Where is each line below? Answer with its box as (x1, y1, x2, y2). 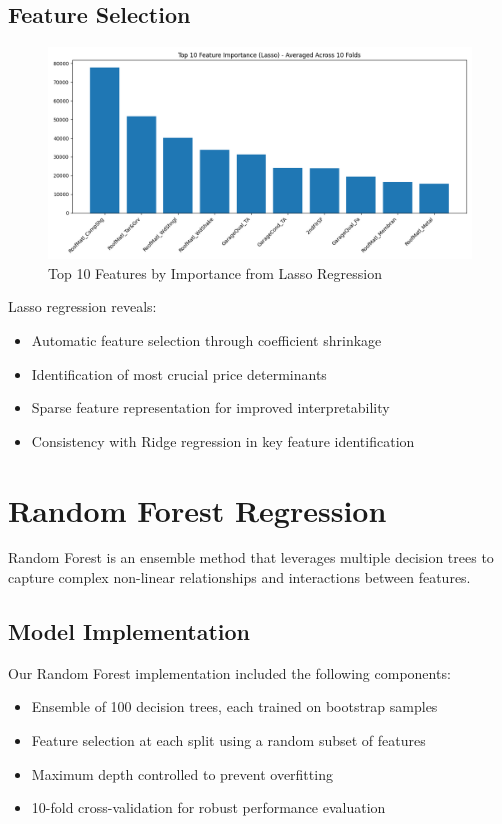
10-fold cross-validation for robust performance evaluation (31, 797, 386, 818)
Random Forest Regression (8, 489, 387, 530)
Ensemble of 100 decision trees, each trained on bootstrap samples (31, 696, 438, 717)
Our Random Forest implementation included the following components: (8, 662, 451, 683)
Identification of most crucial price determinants (31, 363, 327, 384)
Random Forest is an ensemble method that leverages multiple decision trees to (8, 547, 494, 568)
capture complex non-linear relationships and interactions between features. (8, 567, 471, 588)
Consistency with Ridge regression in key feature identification (31, 430, 415, 451)
